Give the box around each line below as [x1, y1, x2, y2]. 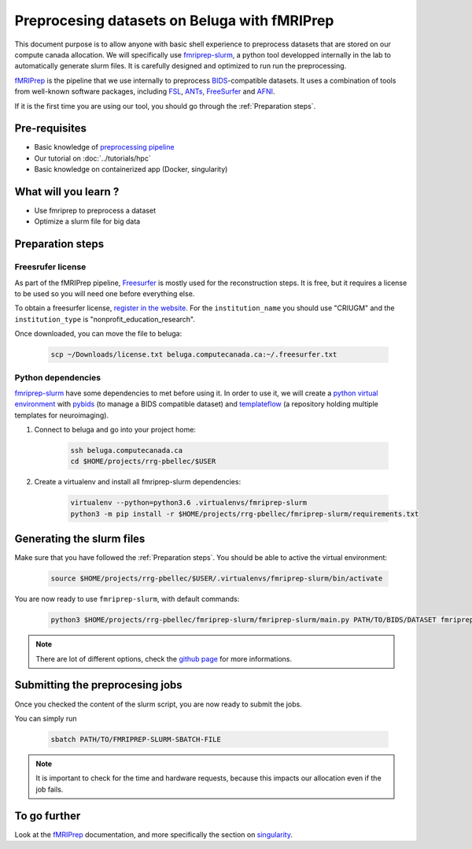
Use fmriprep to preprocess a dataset [34, 206, 157, 216]
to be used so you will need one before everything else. [14, 289, 195, 298]
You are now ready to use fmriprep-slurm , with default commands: [14, 595, 240, 604]
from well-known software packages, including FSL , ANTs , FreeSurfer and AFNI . [14, 87, 275, 96]
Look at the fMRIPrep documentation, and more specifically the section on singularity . [14, 829, 293, 839]
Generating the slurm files [14, 532, 146, 546]
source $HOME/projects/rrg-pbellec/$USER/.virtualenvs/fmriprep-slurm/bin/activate [50, 574, 383, 583]
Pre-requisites [14, 122, 87, 135]
